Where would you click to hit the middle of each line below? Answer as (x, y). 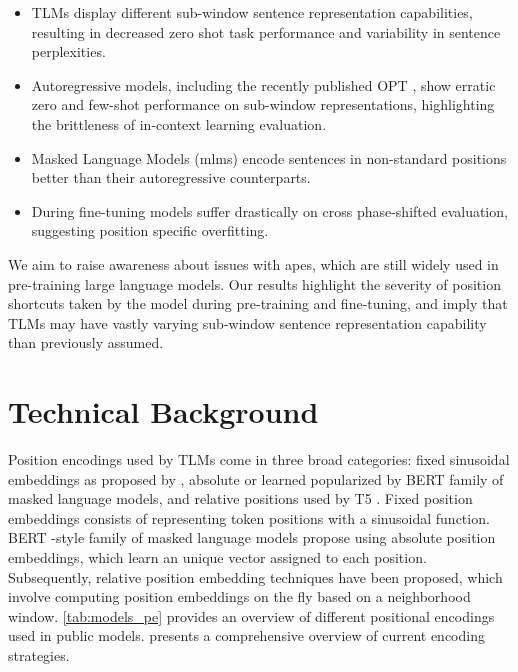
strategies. (39, 654)
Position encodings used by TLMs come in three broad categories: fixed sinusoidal (259, 459)
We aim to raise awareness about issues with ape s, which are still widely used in (253, 263)
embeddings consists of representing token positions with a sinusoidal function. (249, 517)
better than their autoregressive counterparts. (171, 177)
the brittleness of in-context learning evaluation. (179, 123)
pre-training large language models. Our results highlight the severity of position (254, 283)
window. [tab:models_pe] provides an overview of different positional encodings (251, 615)
